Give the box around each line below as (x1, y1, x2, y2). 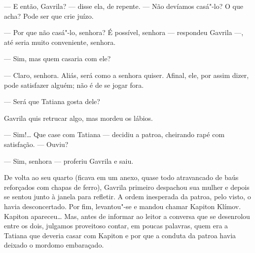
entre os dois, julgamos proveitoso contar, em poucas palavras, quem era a (4, 220, 228, 231)
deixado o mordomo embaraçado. (4, 240, 104, 250)
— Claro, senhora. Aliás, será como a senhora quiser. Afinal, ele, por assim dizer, (4, 70, 249, 80)
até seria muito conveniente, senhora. (4, 36, 116, 47)
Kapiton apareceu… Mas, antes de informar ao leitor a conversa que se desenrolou (4, 211, 250, 221)
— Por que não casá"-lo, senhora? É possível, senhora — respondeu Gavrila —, (4, 27, 244, 37)
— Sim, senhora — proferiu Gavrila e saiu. (4, 155, 134, 166)
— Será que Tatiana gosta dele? (4, 96, 100, 107)
